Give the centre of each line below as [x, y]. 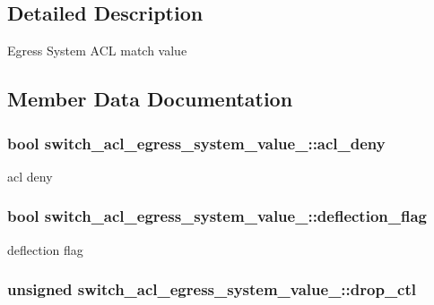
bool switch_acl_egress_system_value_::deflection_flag [217, 216]
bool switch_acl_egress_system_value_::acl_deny [196, 143]
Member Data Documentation [150, 99]
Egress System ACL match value [97, 51]
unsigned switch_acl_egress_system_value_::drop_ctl [212, 289]
